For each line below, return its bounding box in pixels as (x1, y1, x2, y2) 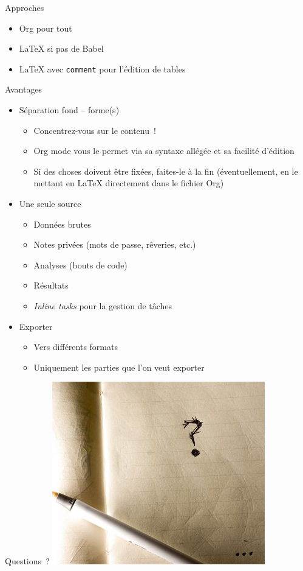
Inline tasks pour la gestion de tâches (33, 299, 172, 312)
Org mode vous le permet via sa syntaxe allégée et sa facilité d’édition (33, 144, 294, 157)
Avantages (5, 83, 43, 96)
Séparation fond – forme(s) (19, 103, 120, 116)
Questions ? (5, 555, 50, 567)
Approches (5, 1, 44, 13)
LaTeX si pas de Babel (19, 42, 104, 55)
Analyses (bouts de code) (33, 258, 128, 271)
